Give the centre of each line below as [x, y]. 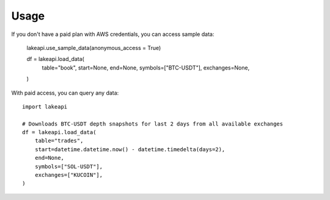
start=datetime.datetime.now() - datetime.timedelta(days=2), [130, 149]
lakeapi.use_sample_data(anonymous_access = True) [94, 48]
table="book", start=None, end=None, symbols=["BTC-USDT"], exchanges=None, [146, 68]
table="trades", [59, 141]
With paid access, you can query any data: [65, 93]
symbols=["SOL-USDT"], [69, 166]
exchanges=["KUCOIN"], [69, 175]
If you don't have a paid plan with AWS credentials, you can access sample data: [113, 34]
